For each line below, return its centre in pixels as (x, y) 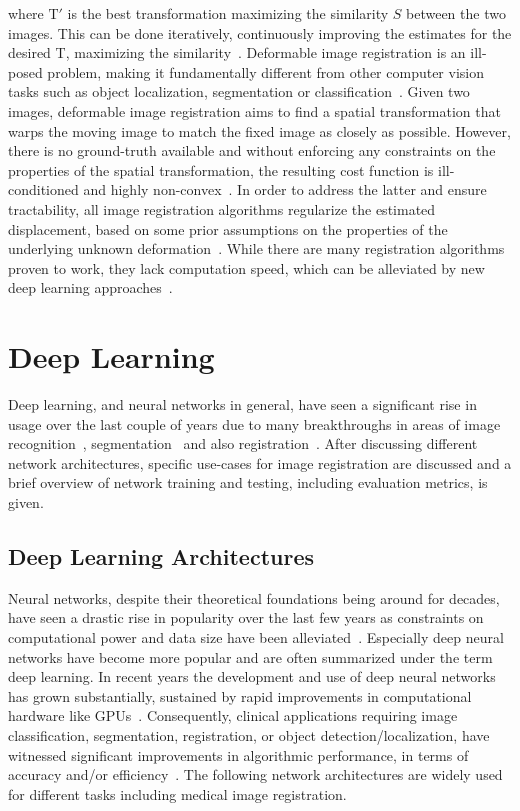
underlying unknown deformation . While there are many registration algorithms (256, 248)
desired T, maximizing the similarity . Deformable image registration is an (237, 52)
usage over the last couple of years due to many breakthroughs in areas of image (254, 423)
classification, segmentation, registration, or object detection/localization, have (249, 734)
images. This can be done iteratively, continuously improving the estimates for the (260, 32)
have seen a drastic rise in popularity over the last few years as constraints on (246, 617)
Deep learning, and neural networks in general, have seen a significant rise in (242, 404)
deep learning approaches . (90, 287)
